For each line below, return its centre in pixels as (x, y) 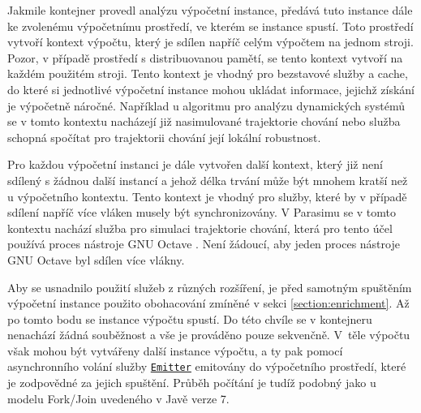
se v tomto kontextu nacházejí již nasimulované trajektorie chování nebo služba (204, 121)
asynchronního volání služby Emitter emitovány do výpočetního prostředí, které (207, 366)
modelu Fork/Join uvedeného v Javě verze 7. (118, 398)
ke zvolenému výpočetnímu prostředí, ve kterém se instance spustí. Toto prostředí (210, 26)
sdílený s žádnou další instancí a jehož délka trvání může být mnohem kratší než (208, 180)
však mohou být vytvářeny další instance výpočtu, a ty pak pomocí (175, 350)
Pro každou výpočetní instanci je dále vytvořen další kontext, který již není (195, 164)
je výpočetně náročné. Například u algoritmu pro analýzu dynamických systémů (206, 105)
